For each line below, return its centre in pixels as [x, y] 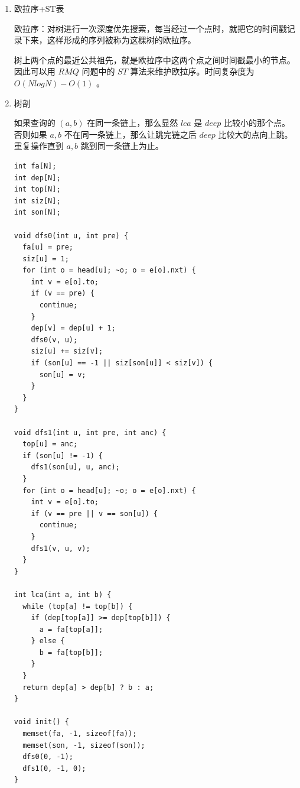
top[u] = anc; [50, 444]
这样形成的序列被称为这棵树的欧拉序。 [121, 40]
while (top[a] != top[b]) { [78, 606]
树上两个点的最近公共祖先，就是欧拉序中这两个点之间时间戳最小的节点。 [154, 59]
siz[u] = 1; [46, 259]
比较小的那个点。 [257, 123]
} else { [48, 641]
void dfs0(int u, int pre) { [71, 236]
